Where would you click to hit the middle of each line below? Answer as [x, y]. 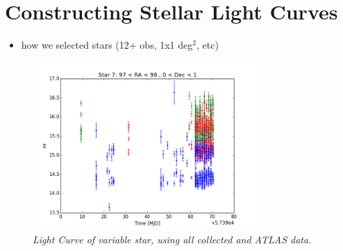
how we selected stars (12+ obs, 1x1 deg [107, 45]
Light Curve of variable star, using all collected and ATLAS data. [172, 239]
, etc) [207, 45]
